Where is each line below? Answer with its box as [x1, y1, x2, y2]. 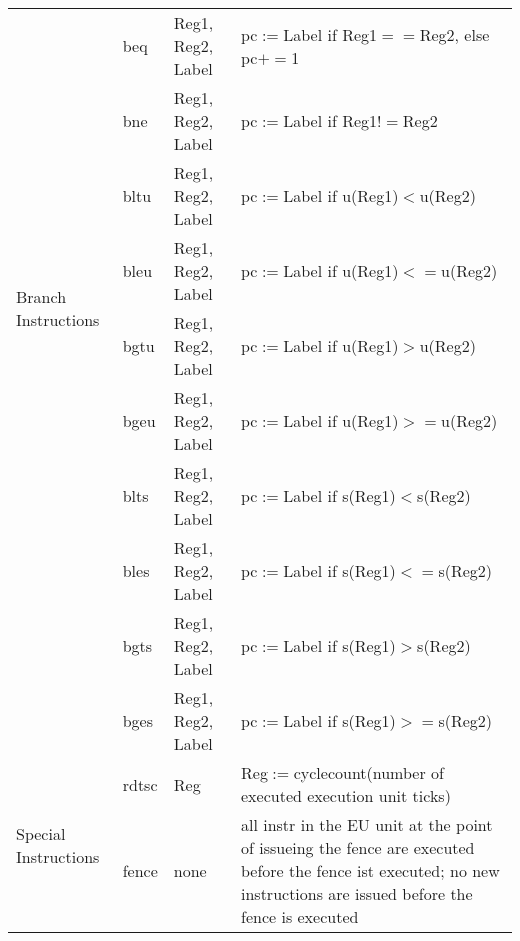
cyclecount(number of [293, 761, 444, 784]
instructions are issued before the [241, 882, 473, 905]
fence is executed [241, 905, 359, 928]
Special [16, 821, 66, 845]
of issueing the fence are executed [241, 836, 475, 859]
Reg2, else [419, 22, 490, 46]
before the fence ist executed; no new [241, 859, 500, 882]
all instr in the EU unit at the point [241, 813, 493, 836]
